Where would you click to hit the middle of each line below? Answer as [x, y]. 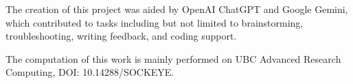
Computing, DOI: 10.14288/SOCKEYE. [90, 72]
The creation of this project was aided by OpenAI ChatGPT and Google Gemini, [177, 9]
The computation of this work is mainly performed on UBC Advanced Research [173, 58]
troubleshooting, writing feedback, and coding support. [121, 36]
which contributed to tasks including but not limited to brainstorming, [155, 22]
